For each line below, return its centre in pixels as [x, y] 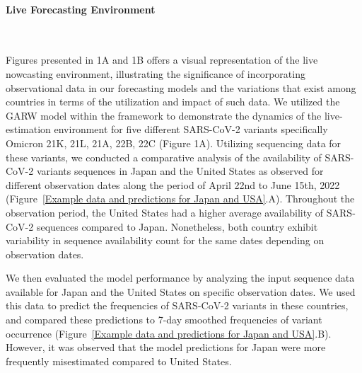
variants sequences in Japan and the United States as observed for [180, 171]
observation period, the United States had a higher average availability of [165, 212]
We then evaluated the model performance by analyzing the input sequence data [180, 278]
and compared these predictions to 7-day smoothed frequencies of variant [164, 320]
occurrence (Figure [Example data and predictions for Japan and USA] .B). [169, 333]
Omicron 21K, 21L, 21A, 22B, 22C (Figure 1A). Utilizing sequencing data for [174, 143]
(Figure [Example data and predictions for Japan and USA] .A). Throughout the [180, 199]
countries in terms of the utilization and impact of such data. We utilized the [173, 102]
